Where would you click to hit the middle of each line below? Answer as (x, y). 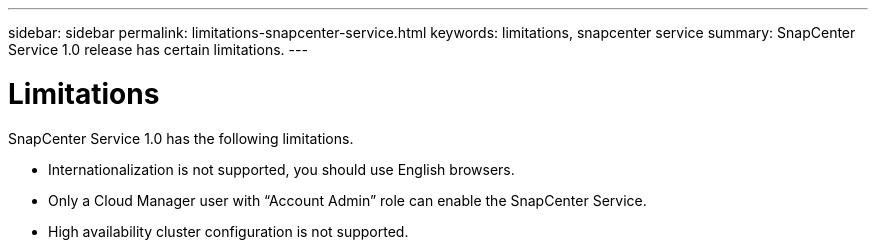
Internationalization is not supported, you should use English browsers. (281, 169)
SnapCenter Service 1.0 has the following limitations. (181, 138)
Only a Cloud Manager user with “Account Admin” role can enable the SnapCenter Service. (347, 200)
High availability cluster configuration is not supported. (228, 231)
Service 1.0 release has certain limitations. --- (158, 49)
